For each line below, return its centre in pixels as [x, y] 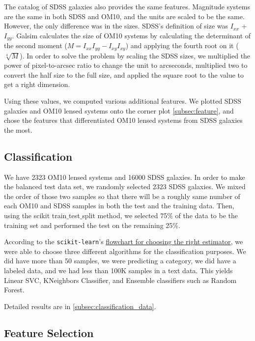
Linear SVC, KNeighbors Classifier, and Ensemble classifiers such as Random [120, 280]
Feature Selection [49, 332]
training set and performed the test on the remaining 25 [88, 225]
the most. [18, 129]
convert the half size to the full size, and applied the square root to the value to [124, 74]
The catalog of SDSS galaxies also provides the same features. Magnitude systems [127, 6]
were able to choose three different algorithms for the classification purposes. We [125, 251]
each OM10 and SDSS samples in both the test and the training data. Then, [119, 206]
